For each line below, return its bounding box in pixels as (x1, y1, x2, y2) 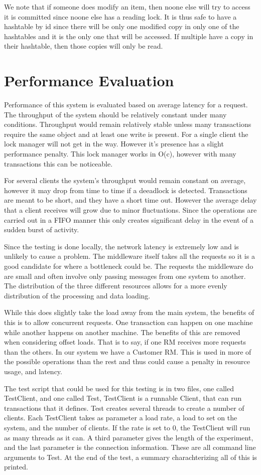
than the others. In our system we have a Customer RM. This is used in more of (4, 346, 251, 357)
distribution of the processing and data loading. (4, 290, 151, 300)
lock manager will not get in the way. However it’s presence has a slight (4, 138, 224, 149)
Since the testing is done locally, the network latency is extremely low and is (4, 241, 239, 251)
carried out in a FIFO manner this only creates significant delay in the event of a (4, 214, 253, 225)
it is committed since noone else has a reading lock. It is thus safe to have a (4, 11, 237, 22)
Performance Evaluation (4, 70, 174, 91)
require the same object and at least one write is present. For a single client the (4, 128, 248, 139)
